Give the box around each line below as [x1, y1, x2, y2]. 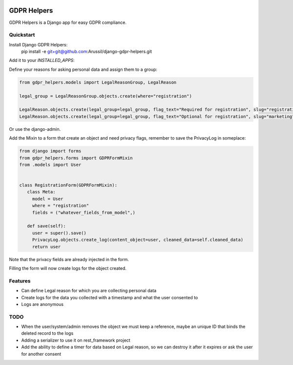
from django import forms [19, 148, 82, 154]
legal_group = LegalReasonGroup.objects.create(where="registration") [19, 93, 192, 99]
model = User [32, 196, 63, 202]
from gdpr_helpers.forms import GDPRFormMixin [19, 155, 133, 161]
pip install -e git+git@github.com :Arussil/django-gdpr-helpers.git [21, 49, 152, 55]
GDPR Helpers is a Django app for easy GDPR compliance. [9, 20, 127, 25]
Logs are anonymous [21, 301, 64, 307]
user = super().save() [32, 230, 86, 236]
